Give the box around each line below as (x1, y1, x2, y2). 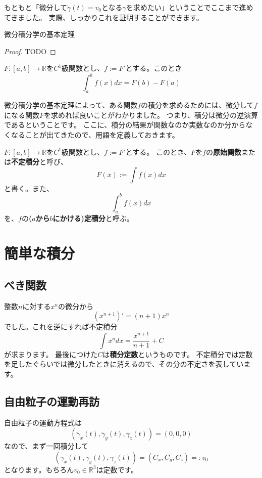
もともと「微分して (4, 2, 68, 12)
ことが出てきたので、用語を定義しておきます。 (25, 129, 179, 140)
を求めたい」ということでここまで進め (126, 2, 253, 12)
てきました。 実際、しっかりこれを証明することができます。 (4, 12, 203, 22)
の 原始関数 (205, 146, 241, 157)
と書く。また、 (4, 183, 54, 193)
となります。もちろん (4, 464, 74, 474)
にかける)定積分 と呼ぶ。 (53, 212, 134, 223)
